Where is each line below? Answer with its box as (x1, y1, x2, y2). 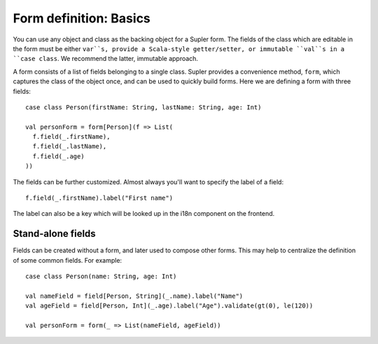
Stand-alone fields (13, 228, 96, 240)
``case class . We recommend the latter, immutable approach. (13, 55, 199, 63)
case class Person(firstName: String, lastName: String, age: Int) (25, 103, 262, 111)
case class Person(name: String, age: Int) (25, 273, 177, 280)
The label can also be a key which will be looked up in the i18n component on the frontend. (13, 209, 275, 218)
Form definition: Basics (13, 11, 150, 26)
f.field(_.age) (32, 152, 85, 160)
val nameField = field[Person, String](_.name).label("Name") (25, 291, 244, 300)
